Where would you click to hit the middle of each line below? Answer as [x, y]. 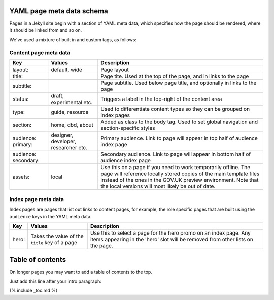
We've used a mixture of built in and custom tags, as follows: [73, 40]
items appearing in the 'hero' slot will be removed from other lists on [172, 239]
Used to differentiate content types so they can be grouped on [175, 109]
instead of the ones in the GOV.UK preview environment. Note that [180, 180]
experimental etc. [72, 103]
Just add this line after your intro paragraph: [55, 281]
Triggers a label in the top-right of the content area [161, 99]
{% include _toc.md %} [33, 291]
